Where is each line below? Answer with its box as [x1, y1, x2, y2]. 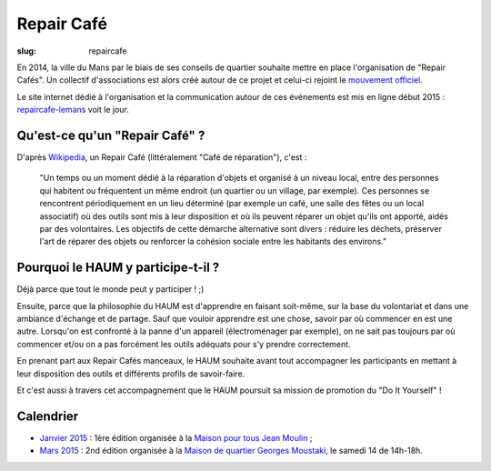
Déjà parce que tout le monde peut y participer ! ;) [16, 284, 205, 295]
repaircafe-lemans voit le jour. [16, 105, 129, 115]
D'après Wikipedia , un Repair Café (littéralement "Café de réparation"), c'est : [16, 152, 307, 163]
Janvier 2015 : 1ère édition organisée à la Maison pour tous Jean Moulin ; [39, 432, 313, 443]
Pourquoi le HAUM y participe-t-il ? [16, 260, 220, 276]
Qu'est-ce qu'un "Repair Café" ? [16, 127, 205, 143]
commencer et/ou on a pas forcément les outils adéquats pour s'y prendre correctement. [16, 338, 351, 349]
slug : [16, 45, 36, 56]
